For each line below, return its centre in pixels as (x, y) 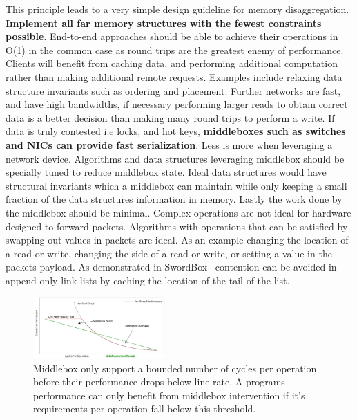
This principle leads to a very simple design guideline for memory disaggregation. (177, 9)
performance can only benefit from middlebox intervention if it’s (169, 395)
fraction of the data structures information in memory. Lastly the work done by (174, 199)
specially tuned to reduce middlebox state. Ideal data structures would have (166, 172)
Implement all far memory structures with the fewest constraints (164, 22)
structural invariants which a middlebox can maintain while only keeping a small (176, 185)
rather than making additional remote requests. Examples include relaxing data (174, 76)
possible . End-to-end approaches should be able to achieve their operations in (172, 36)
